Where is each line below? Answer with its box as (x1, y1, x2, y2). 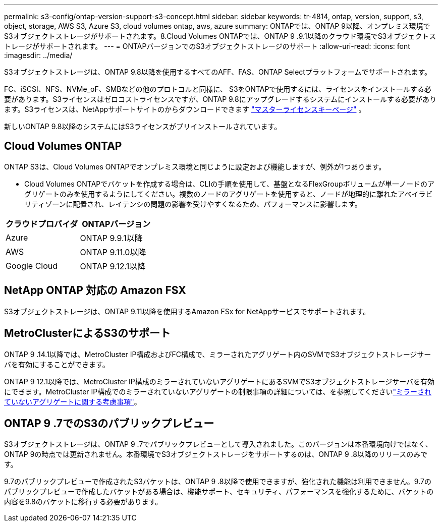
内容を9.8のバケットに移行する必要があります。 (4, 497, 162, 506)
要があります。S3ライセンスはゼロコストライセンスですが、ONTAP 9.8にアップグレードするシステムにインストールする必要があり (4, 95, 437, 103)
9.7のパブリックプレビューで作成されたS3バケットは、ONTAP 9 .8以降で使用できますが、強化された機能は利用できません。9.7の (4, 477, 431, 486)
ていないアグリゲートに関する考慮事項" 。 (4, 397, 141, 406)
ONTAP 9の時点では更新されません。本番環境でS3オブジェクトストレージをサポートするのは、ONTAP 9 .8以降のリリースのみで (4, 450, 428, 459)
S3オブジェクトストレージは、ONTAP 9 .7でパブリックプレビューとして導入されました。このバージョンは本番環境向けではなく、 (4, 440, 432, 449)
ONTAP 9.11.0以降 (80, 247, 146, 257)
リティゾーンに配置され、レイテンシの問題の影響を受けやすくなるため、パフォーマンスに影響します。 (24, 199, 362, 208)
